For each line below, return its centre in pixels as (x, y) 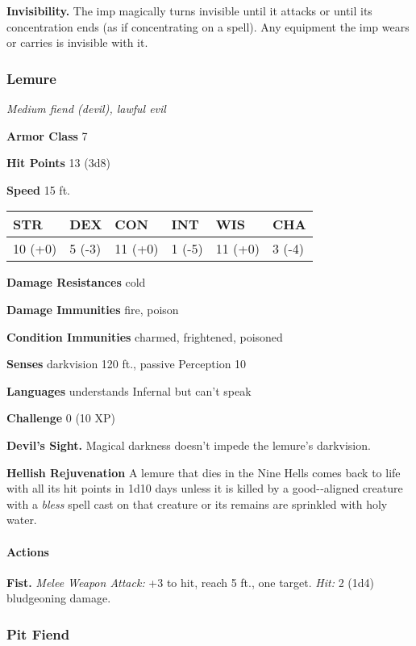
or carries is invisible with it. (77, 42)
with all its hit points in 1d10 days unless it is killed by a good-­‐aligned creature (205, 488)
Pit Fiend (38, 633)
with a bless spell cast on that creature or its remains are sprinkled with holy (197, 503)
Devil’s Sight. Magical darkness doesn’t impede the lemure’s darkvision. (189, 445)
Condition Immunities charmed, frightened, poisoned (145, 336)
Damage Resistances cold (76, 282)
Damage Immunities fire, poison (93, 309)
